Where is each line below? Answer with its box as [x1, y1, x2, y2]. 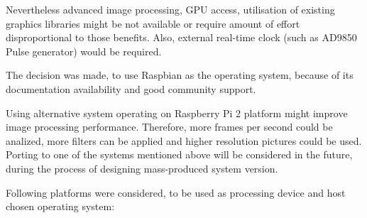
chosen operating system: [6, 199, 115, 214]
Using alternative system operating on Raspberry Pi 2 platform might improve [6, 105, 348, 120]
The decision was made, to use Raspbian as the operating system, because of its [6, 67, 354, 82]
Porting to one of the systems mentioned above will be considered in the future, [6, 147, 353, 162]
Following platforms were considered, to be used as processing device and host [6, 185, 346, 200]
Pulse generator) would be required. [6, 43, 162, 58]
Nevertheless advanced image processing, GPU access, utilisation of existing [6, 2, 335, 16]
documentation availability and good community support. [6, 81, 256, 96]
